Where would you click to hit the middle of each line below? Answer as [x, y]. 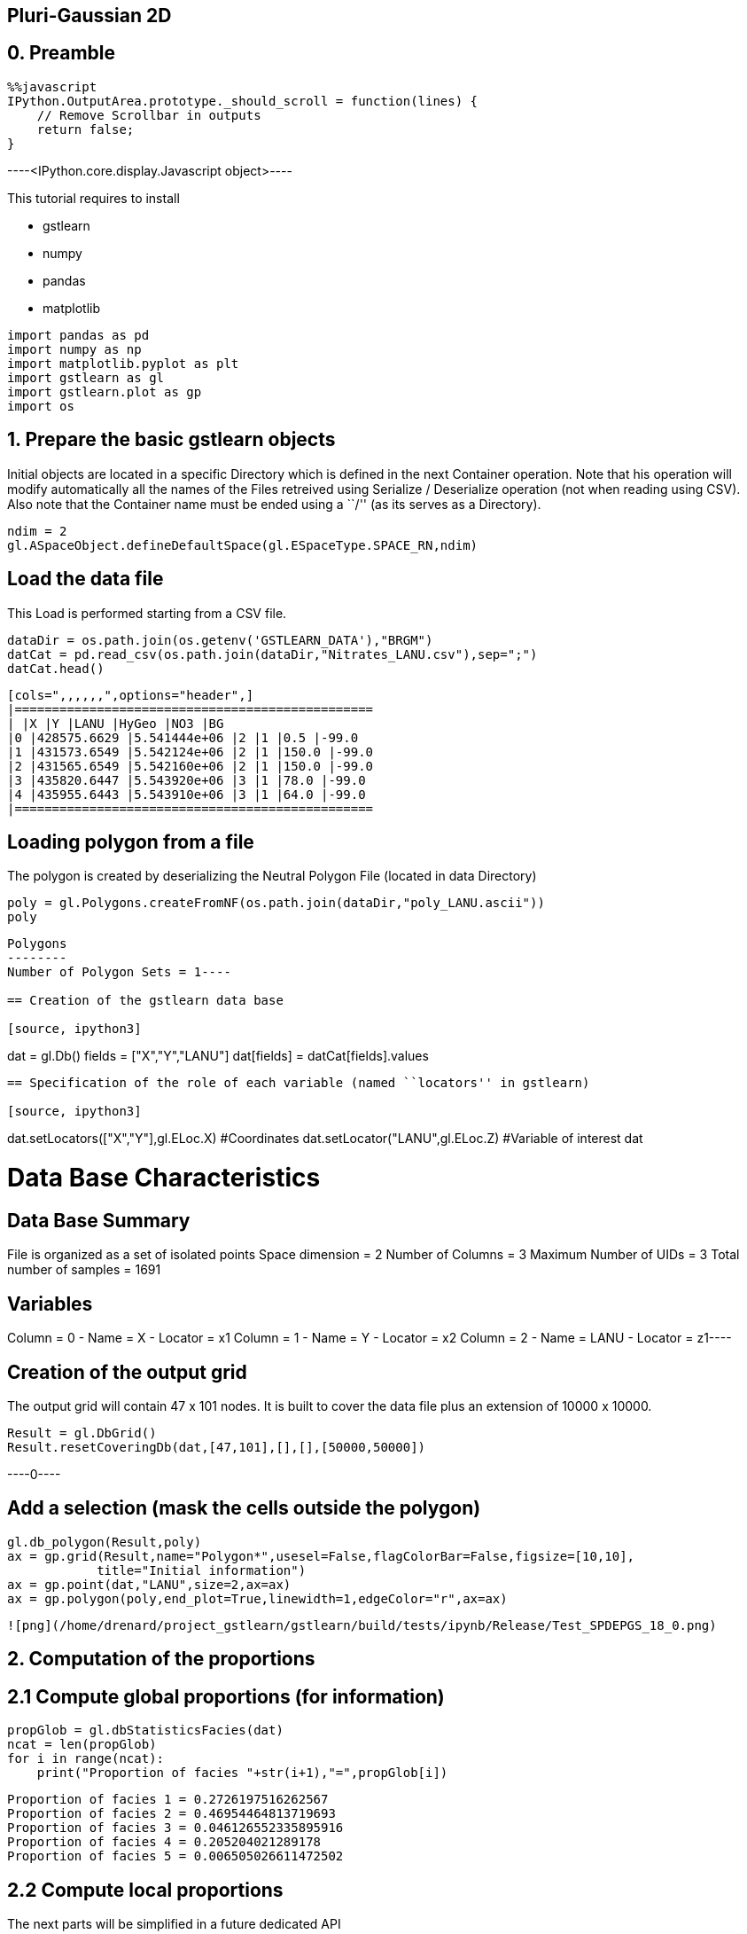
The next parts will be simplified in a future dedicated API [174, 1923]
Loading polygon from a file [131, 842]
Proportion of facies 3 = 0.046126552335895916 [175, 1828]
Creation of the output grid [127, 1372]
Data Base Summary [99, 1220]
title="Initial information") [202, 1570]
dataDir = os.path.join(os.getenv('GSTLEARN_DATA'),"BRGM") [220, 640]
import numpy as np [74, 349]
